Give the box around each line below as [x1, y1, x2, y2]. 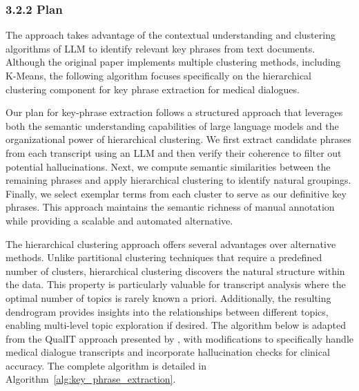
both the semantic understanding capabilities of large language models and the [6, 118, 339, 133]
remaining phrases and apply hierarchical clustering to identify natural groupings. [6, 173, 351, 187]
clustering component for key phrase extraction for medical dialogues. [6, 82, 300, 96]
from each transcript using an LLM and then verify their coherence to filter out [6, 145, 342, 160]
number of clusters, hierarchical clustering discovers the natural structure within [6, 263, 345, 278]
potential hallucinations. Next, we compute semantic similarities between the [6, 159, 331, 173]
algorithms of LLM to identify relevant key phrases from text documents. [6, 41, 316, 55]
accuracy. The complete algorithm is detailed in [6, 358, 207, 372]
